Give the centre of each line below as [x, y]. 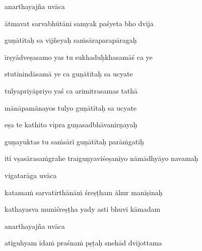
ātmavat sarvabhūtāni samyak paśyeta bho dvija [79, 23]
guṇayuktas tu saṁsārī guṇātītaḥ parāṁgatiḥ [74, 141]
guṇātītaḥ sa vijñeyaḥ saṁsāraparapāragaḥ [71, 40]
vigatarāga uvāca [31, 175]
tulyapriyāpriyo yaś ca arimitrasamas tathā [71, 90]
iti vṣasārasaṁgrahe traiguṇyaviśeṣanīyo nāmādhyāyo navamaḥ [102, 158]
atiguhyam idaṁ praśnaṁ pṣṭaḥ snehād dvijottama [83, 243]
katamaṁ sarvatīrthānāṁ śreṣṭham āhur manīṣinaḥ [84, 192]
